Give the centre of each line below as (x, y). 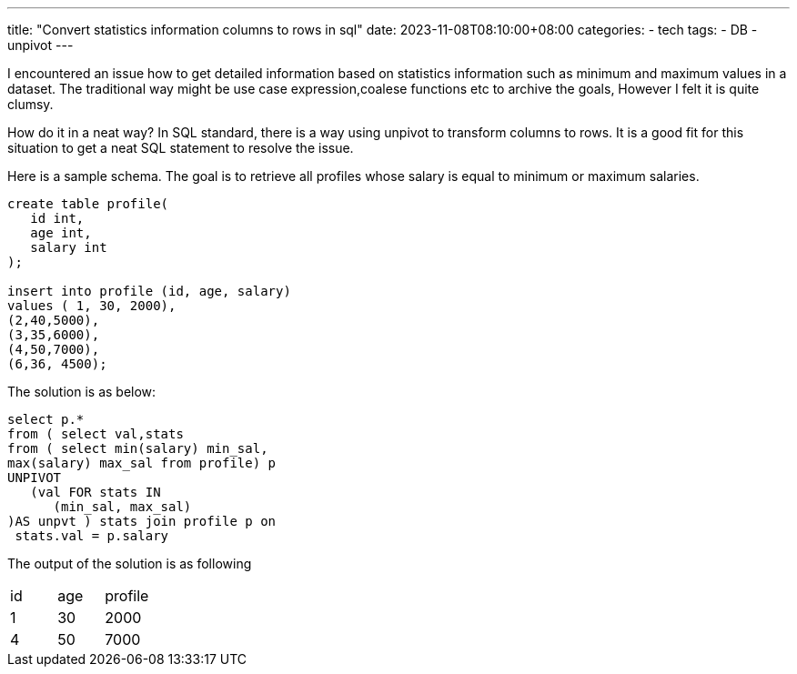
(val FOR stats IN (96, 492)
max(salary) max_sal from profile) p (142, 463)
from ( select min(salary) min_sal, (138, 448)
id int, (57, 218)
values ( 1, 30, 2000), (92, 306)
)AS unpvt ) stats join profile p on (142, 521)
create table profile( (88, 204)
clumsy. (30, 104)
